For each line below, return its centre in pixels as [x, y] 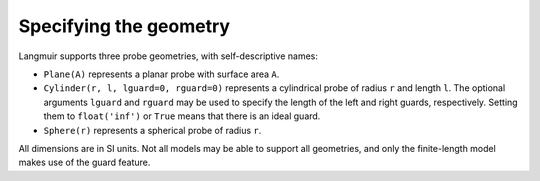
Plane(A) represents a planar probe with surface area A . [161, 74]
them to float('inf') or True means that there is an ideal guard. [182, 116]
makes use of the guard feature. [84, 162]
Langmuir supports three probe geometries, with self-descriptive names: [168, 56]
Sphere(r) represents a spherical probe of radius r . [152, 130]
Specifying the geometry [124, 26]
